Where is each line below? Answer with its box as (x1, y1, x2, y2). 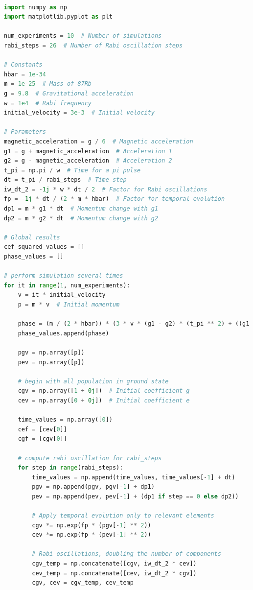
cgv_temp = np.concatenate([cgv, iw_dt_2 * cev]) (32, 560, 197, 567)
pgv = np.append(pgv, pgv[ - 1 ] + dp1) (32, 483, 155, 491)
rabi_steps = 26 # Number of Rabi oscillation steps (4, 42, 183, 49)
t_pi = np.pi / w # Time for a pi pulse (4, 166, 141, 174)
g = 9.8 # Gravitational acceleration (4, 90, 134, 97)
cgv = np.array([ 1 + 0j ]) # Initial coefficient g (18, 387, 190, 395)
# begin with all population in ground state (18, 378, 169, 385)
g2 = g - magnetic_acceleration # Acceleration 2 (4, 157, 172, 165)
